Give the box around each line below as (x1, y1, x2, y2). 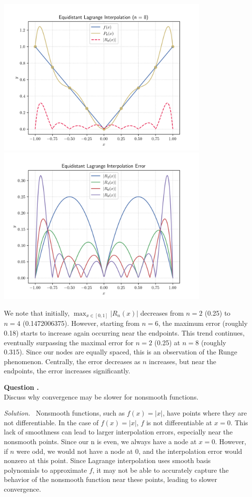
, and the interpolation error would (138, 446, 242, 456)
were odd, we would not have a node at (16, 446, 133, 456)
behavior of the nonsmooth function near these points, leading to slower (4, 474, 217, 484)
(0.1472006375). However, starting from (22, 318, 140, 328)
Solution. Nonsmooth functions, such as (4, 408, 125, 418)
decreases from (140, 307, 184, 318)
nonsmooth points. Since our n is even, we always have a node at (4, 436, 197, 447)
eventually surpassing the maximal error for (4, 337, 134, 347)
